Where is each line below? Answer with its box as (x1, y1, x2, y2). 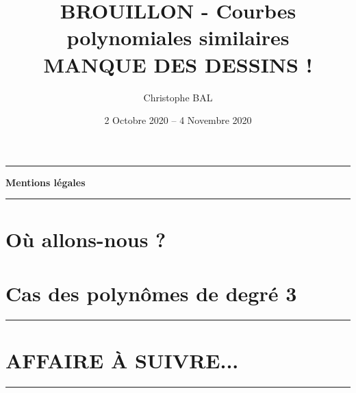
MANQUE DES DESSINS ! (43, 50, 313, 78)
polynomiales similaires (66, 23, 290, 51)
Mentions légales (5, 175, 86, 189)
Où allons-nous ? (5, 225, 166, 253)
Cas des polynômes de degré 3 (5, 279, 297, 307)
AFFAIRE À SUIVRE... (5, 346, 239, 374)
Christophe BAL (143, 90, 213, 104)
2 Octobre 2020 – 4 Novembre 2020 (104, 113, 252, 127)
